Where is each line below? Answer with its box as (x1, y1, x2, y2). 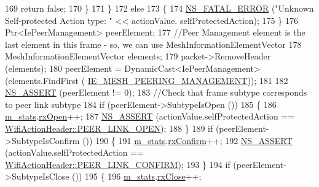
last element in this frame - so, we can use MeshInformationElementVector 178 (5, 37, 302, 50)
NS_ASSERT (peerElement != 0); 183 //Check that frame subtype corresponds (5, 86, 307, 99)
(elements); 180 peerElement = (5, 61, 122, 74)
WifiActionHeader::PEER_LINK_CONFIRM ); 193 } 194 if (5, 158, 230, 170)
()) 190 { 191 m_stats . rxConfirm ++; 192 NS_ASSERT (82, 134, 293, 147)
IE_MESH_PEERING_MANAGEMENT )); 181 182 (87, 74, 288, 86)
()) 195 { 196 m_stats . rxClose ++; (72, 170, 202, 183)
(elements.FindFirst (5, 74, 79, 86)
